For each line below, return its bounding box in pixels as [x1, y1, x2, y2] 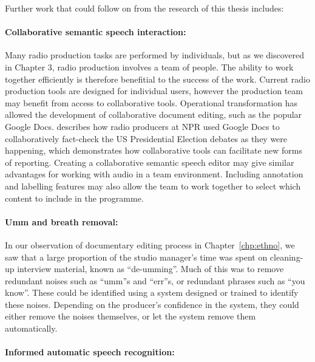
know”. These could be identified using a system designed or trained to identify [5, 286, 299, 299]
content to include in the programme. [5, 191, 144, 204]
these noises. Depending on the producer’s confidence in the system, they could [5, 298, 299, 310]
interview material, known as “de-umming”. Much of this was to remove [17, 262, 284, 275]
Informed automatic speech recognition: [5, 346, 175, 358]
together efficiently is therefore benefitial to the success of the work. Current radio [5, 72, 310, 85]
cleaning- [269, 250, 303, 263]
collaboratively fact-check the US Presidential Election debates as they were [5, 132, 288, 145]
